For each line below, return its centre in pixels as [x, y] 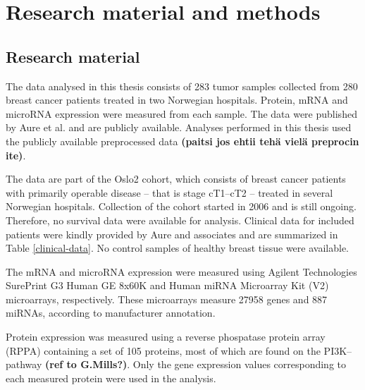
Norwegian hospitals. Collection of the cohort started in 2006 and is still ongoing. [181, 206]
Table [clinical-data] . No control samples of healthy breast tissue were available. [177, 248]
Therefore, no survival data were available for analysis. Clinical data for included [180, 220]
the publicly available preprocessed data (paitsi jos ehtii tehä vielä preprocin [182, 141]
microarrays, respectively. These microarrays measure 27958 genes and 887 [167, 299]
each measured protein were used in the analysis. [111, 378]
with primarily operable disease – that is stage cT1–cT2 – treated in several [169, 192]
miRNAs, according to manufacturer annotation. [111, 313]
